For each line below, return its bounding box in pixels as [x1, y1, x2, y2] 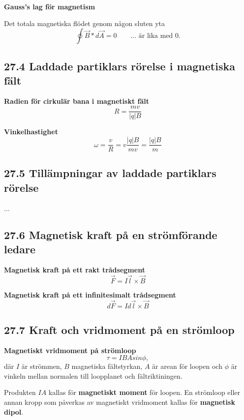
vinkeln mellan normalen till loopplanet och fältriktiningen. [4, 370, 183, 381]
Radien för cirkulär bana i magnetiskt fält [4, 95, 149, 106]
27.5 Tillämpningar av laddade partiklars [4, 165, 216, 180]
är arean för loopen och [152, 361, 222, 371]
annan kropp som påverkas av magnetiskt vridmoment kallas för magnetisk [4, 397, 235, 407]
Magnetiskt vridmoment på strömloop [4, 345, 136, 355]
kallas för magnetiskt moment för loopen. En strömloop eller [48, 387, 241, 397]
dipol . [4, 406, 24, 417]
